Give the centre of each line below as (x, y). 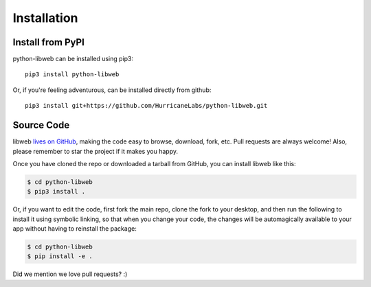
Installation (45, 18)
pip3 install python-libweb (72, 74)
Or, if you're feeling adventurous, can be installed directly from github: (112, 90)
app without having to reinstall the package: (75, 229)
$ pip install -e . (60, 256)
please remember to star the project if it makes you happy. (95, 151)
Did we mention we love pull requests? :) (70, 274)
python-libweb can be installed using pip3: (73, 59)
